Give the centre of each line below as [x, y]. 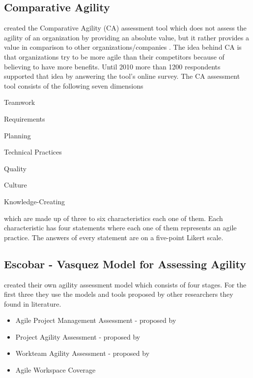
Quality [15, 168]
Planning [17, 135]
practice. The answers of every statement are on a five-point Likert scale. [114, 237]
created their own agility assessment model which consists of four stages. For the [125, 284]
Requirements [25, 118]
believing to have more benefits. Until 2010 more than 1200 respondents [112, 66]
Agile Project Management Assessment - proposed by [96, 320]
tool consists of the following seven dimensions [74, 85]
